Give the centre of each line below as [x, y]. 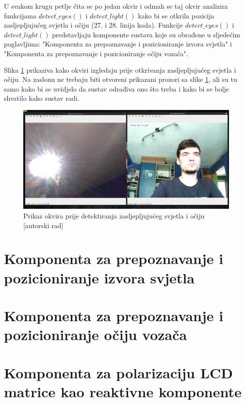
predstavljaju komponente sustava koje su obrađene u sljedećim [146, 34]
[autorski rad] [43, 225]
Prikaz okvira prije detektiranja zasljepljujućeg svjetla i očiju [114, 216]
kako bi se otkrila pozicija [176, 15]
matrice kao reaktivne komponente [123, 391]
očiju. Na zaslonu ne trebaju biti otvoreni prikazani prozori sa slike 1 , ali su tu [121, 79]
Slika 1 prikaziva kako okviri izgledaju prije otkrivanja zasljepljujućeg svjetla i [120, 70]
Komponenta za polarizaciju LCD [119, 372]
